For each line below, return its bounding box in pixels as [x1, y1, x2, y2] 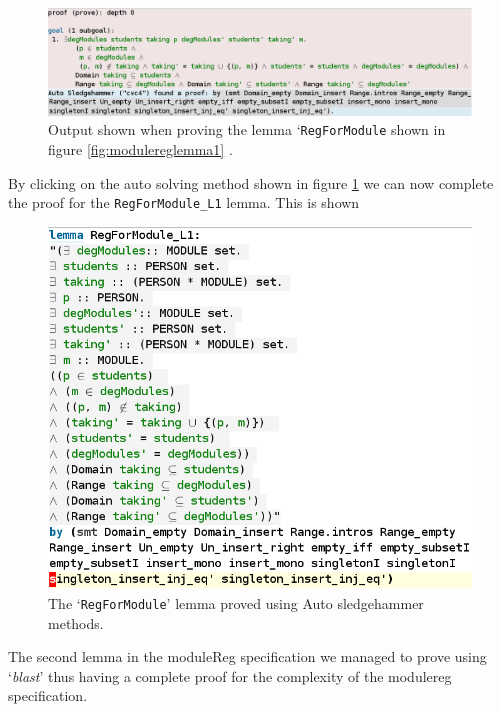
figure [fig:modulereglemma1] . [48, 138, 233, 159]
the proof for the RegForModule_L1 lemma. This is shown [8, 192, 360, 213]
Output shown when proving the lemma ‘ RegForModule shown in [48, 119, 446, 140]
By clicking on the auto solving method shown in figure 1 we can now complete [8, 172, 494, 193]
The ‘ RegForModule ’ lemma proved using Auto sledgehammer [48, 592, 424, 613]
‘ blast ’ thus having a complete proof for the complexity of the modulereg [8, 665, 452, 686]
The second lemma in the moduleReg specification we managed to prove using [8, 646, 487, 667]
